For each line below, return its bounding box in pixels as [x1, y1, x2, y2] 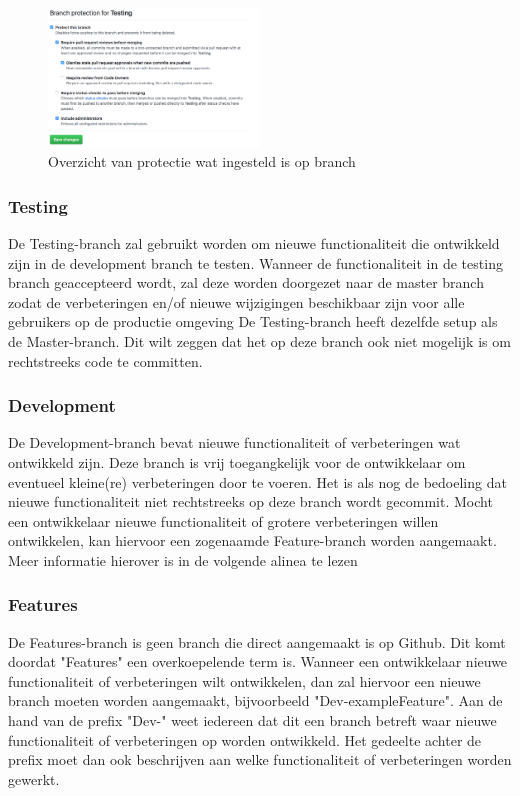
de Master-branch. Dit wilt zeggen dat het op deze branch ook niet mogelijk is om [8, 330, 511, 351]
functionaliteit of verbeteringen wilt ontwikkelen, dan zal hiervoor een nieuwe [8, 670, 481, 691]
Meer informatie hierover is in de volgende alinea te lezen [8, 549, 358, 570]
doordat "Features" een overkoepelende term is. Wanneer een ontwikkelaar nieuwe [8, 651, 508, 672]
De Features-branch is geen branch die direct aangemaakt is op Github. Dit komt [8, 631, 506, 652]
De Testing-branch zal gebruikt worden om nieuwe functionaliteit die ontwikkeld [8, 232, 500, 253]
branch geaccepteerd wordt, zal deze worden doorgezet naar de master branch [8, 272, 484, 293]
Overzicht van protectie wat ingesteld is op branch [48, 151, 356, 172]
